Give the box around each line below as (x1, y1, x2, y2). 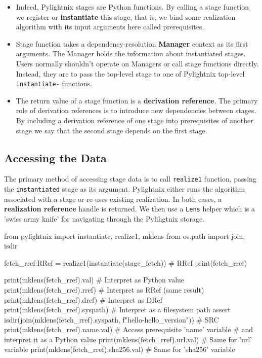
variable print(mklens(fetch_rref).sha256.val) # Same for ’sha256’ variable (4, 344, 235, 354)
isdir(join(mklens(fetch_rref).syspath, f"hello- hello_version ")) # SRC (4, 314, 219, 325)
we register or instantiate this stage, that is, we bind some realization (16, 11, 236, 22)
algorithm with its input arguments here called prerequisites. (16, 21, 204, 32)
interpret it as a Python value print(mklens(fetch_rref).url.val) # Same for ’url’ (4, 334, 252, 344)
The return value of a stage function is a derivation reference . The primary (16, 95, 258, 105)
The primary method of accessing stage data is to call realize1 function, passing (4, 173, 256, 184)
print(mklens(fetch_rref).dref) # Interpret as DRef (4, 294, 163, 305)
